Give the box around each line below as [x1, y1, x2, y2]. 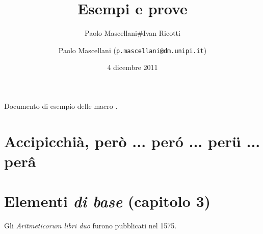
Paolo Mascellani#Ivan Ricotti [85, 28, 180, 38]
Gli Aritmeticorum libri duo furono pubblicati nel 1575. [4, 220, 177, 231]
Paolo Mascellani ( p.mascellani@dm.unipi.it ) [58, 44, 207, 55]
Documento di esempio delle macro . [4, 100, 118, 111]
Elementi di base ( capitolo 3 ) [4, 191, 211, 212]
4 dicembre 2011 [107, 62, 158, 73]
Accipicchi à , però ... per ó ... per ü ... [4, 130, 260, 151]
